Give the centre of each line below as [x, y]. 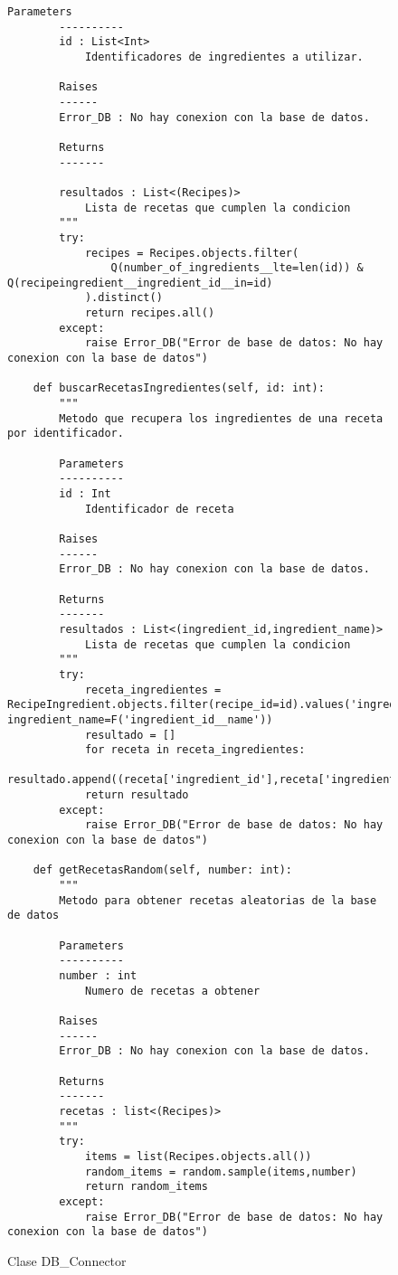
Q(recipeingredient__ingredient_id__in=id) [140, 283]
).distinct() [123, 298]
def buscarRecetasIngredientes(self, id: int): [179, 388]
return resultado [137, 795]
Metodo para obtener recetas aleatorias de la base [218, 900]
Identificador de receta [159, 509]
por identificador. [66, 434]
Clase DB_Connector [67, 1260]
